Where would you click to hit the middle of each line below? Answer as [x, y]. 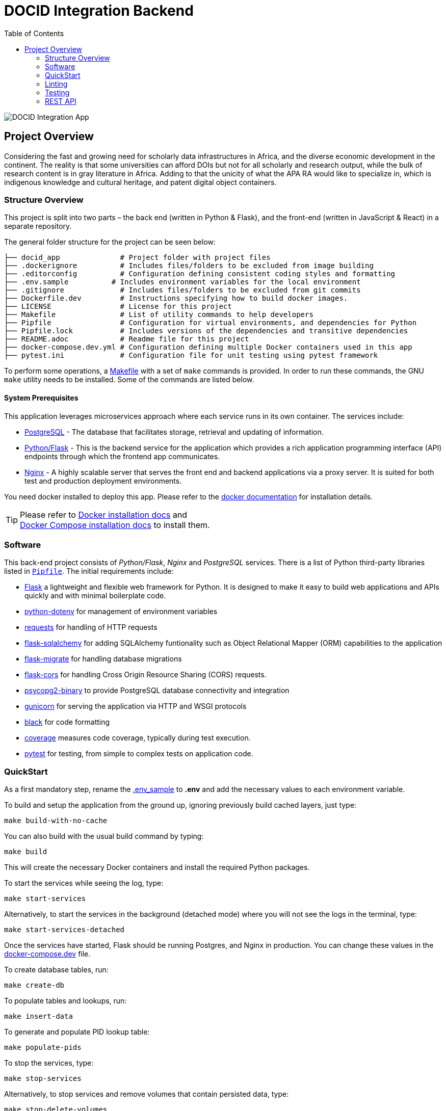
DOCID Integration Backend [99, 11]
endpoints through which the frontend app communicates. [122, 456]
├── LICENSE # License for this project [118, 307]
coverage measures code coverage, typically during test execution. [138, 738]
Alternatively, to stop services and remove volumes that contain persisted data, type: [147, 1094]
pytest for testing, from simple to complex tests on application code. [139, 754]
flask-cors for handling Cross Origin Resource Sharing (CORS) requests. [146, 675]
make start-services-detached [64, 930]
